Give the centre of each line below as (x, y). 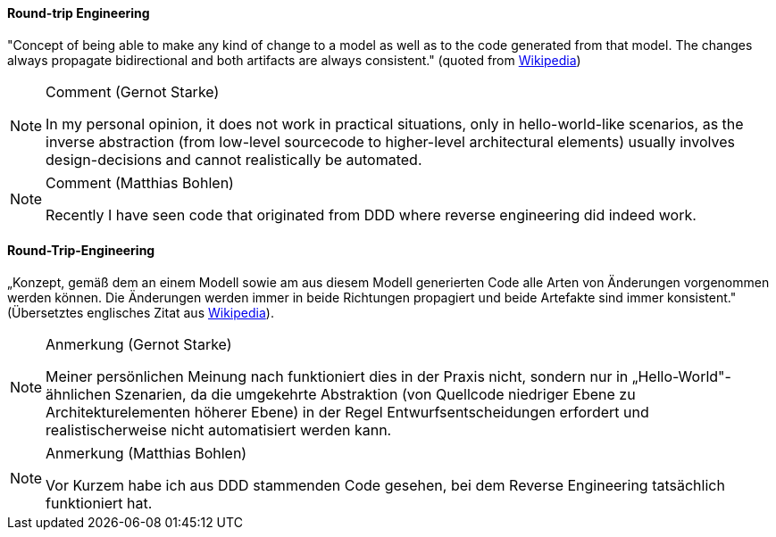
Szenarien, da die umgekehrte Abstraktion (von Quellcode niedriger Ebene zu (375, 394)
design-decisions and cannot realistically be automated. (234, 159)
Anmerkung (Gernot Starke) (139, 344)
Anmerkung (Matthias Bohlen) (146, 453)
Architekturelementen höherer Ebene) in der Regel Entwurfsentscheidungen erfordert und (347, 412)
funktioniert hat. (99, 503)
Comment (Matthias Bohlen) (140, 182)
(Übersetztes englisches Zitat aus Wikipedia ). (141, 312)
